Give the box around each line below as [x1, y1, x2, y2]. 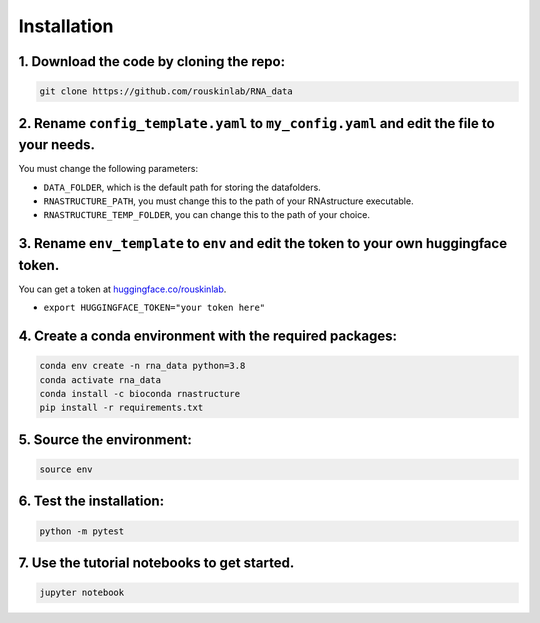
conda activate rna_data [39, 374, 162, 385]
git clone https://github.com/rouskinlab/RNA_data [39, 86, 294, 97]
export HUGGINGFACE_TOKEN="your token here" [43, 302, 266, 314]
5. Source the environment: [18, 431, 192, 448]
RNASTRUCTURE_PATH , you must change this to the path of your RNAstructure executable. [43, 195, 414, 207]
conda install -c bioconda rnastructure [39, 388, 240, 400]
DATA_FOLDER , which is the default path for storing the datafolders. [43, 181, 322, 193]
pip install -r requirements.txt [39, 402, 204, 414]
